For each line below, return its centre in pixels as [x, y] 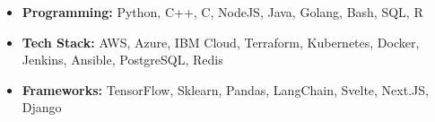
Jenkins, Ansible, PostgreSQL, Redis [122, 60]
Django [42, 107]
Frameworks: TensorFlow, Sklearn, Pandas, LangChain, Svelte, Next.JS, [225, 89]
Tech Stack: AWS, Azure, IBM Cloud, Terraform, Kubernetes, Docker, [221, 42]
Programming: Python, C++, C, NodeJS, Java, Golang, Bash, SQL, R [222, 12]
